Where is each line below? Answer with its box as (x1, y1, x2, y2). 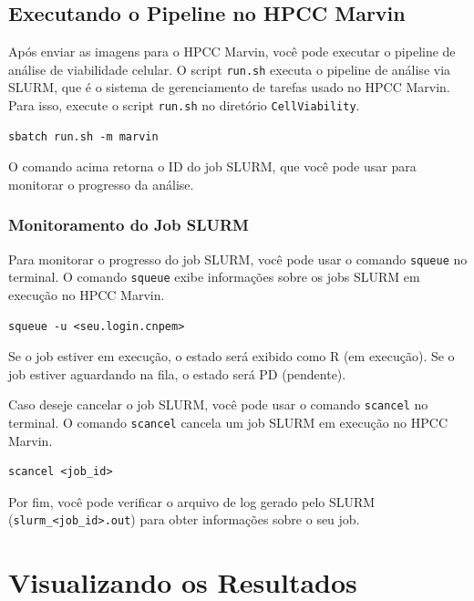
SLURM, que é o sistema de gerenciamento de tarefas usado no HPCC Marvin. (8, 78, 450, 97)
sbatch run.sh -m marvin (8, 130, 159, 143)
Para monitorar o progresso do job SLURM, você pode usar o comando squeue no (8, 249, 468, 268)
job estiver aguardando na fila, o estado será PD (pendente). (8, 364, 346, 383)
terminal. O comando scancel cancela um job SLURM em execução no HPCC (8, 413, 448, 432)
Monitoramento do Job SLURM (8, 213, 249, 236)
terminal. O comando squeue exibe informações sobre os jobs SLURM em (8, 267, 420, 286)
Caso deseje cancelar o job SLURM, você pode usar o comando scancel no (8, 395, 428, 414)
